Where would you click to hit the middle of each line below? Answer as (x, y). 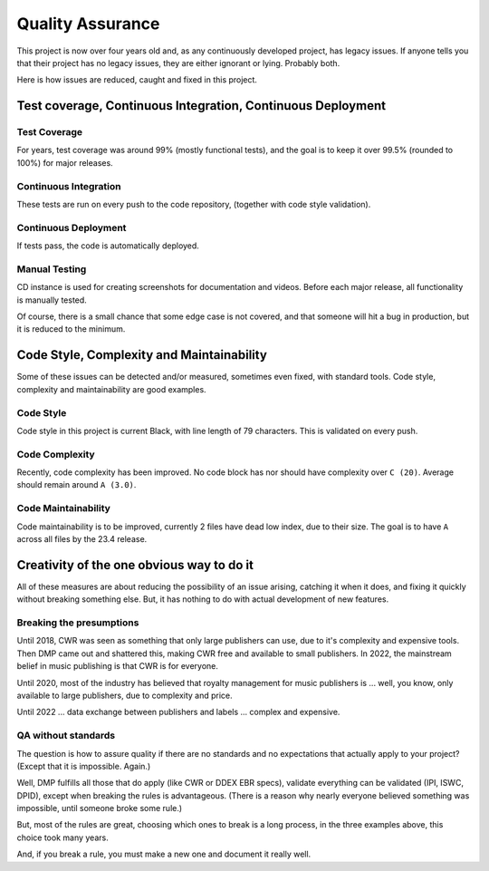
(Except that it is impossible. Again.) (84, 766)
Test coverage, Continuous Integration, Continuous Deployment (201, 106)
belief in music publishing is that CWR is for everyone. (118, 666)
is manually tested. (52, 300)
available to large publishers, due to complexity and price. (125, 695)
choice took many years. (62, 837)
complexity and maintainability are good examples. (112, 389)
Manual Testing (52, 269)
